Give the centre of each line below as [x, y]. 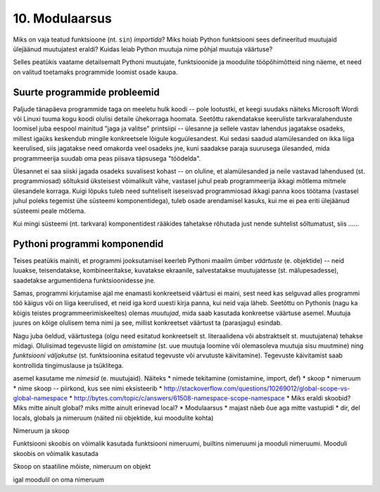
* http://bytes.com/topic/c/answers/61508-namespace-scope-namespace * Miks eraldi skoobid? [210, 398]
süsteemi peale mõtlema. [49, 211]
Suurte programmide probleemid [86, 92]
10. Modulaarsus [62, 18]
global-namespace [40, 398]
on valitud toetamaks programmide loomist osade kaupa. [95, 72]
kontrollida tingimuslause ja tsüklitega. [68, 365]
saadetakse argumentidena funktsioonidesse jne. [84, 280]
